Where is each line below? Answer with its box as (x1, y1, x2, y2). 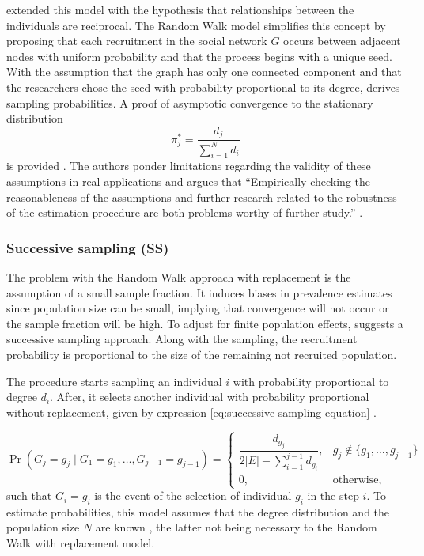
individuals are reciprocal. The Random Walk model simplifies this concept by (6, 17, 386, 33)
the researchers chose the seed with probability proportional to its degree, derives (6, 78, 400, 95)
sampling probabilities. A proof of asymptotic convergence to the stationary (6, 94, 373, 111)
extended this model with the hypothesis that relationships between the (6, 2, 354, 17)
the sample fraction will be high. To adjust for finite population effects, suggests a (6, 315, 403, 331)
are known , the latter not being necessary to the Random (95, 519, 377, 535)
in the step (307, 487, 359, 504)
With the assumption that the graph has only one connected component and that (6, 63, 402, 80)
